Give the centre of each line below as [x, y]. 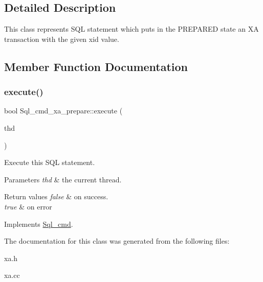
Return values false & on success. [56, 196]
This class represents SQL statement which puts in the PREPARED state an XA [131, 29]
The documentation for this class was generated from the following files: [117, 241]
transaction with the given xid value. [62, 39]
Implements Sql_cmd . [39, 224]
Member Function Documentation [96, 66]
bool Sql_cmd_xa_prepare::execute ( [63, 111]
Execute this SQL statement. [50, 162]
